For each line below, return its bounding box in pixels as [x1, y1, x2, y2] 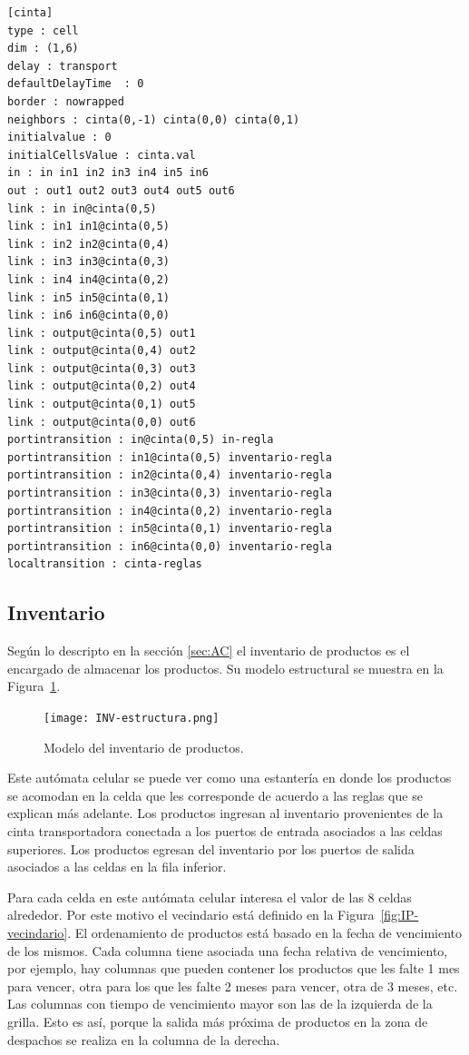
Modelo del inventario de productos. [44, 737, 244, 756]
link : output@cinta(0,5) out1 [7, 326, 196, 340]
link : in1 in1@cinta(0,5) [7, 220, 170, 233]
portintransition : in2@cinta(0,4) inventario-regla [7, 468, 332, 482]
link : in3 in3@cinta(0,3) [7, 255, 170, 269]
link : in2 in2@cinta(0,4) [7, 237, 170, 251]
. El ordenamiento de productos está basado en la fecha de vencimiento [67, 922, 463, 942]
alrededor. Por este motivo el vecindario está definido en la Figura [7, 905, 375, 924]
